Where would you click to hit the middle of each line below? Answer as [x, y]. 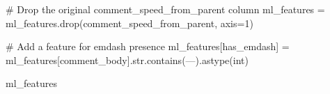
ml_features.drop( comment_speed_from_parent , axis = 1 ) [129, 23]
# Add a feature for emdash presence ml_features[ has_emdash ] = [148, 46]
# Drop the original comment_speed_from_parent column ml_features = [165, 9]
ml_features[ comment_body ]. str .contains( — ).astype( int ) [127, 60]
